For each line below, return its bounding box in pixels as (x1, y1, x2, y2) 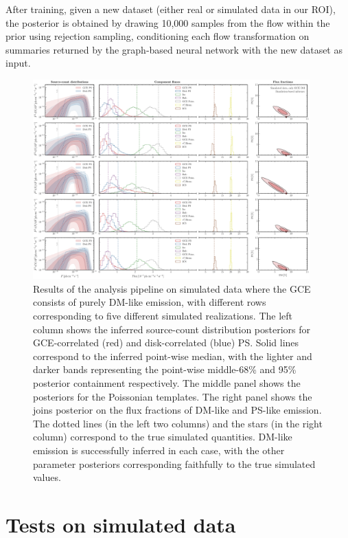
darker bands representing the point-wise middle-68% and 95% (33, 362, 297, 377)
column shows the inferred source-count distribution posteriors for (33, 322, 311, 336)
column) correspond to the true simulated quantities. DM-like (33, 429, 292, 444)
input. (5, 56, 31, 70)
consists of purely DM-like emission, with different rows (33, 295, 266, 309)
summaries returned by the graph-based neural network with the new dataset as (5, 42, 343, 56)
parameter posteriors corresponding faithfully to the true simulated (33, 456, 316, 471)
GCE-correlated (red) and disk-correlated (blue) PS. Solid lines (33, 335, 299, 350)
